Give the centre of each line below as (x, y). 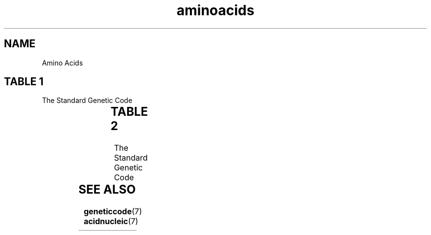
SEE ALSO (107, 190)
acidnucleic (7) (111, 221)
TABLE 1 (24, 82)
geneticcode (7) (113, 212)
